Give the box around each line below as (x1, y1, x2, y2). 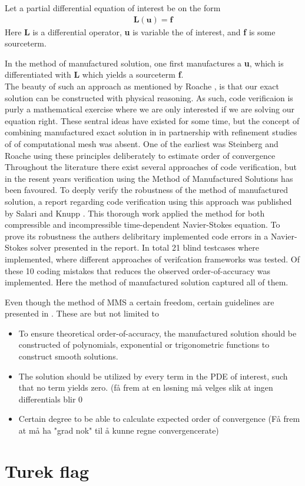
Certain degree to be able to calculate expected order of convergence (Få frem (18, 412, 300, 425)
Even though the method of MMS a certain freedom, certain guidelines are (5, 295, 274, 308)
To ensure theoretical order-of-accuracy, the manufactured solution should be (18, 327, 297, 339)
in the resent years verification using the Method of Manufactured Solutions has (5, 172, 293, 184)
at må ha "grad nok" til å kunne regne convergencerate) (18, 424, 219, 437)
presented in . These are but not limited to (5, 307, 159, 319)
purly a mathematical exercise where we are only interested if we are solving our (5, 103, 294, 115)
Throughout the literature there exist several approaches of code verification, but (5, 161, 297, 173)
